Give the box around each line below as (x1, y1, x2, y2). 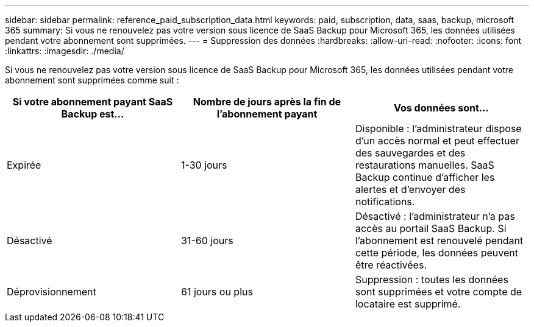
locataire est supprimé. (355, 298, 461, 310)
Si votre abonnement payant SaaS (12, 96, 173, 108)
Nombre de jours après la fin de (193, 96, 341, 108)
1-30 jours (180, 159, 227, 171)
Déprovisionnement (7, 286, 96, 298)
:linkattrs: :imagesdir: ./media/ (5, 46, 124, 56)
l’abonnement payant (216, 108, 318, 120)
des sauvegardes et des (355, 147, 466, 159)
